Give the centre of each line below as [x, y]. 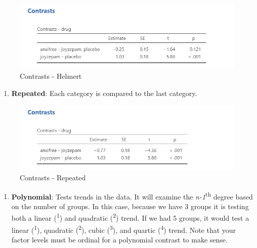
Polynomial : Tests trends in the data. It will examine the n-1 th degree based [132, 195]
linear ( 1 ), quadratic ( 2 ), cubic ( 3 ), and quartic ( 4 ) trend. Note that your [124, 229]
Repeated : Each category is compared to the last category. [104, 93]
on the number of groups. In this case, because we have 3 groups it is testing [130, 206]
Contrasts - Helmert [51, 76]
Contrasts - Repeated [53, 178]
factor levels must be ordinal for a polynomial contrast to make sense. [119, 239]
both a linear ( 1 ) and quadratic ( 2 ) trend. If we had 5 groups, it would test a [130, 217]
